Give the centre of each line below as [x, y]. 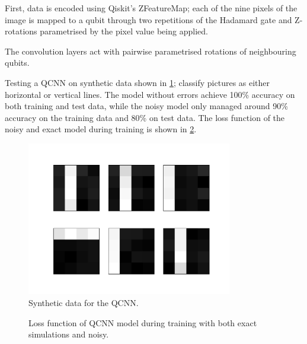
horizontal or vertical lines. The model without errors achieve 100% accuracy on [150, 94]
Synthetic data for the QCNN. [84, 302]
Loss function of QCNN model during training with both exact [143, 322]
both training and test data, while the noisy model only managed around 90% [146, 106]
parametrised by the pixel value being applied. [124, 31]
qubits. [17, 63]
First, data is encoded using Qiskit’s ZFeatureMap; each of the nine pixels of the [151, 8]
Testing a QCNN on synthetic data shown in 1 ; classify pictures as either [137, 82]
